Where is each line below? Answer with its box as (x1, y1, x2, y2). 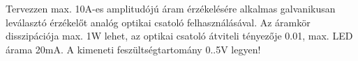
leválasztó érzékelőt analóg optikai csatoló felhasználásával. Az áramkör (6, 15, 311, 29)
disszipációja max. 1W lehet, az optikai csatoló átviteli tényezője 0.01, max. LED (6, 28, 353, 43)
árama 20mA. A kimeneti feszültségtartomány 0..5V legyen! (6, 42, 261, 56)
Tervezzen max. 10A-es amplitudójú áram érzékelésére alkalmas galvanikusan (6, 1, 336, 15)
